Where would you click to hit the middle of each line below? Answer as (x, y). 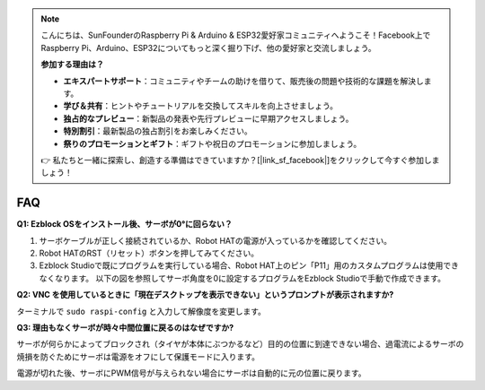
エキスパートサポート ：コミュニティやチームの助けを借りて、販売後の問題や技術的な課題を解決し (243, 81)
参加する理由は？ (72, 65)
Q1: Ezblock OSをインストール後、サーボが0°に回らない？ (124, 224)
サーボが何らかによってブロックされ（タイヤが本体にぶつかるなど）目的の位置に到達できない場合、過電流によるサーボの (240, 344)
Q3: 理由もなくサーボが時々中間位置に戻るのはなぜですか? (125, 327)
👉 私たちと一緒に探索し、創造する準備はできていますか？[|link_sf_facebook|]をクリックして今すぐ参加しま (240, 160)
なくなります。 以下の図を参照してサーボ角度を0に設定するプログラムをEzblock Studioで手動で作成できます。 (242, 278)
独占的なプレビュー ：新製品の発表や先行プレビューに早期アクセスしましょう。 (208, 118)
